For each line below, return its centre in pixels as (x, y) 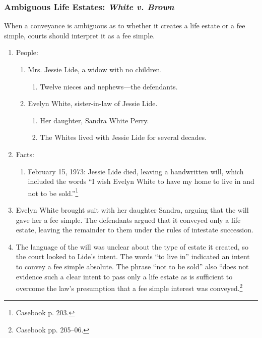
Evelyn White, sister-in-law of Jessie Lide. (93, 103)
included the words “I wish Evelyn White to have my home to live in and (141, 181)
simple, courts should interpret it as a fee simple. (80, 35)
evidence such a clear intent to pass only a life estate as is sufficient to (124, 276)
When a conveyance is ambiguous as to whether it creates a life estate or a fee (125, 26)
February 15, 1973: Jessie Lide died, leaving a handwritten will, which (136, 171)
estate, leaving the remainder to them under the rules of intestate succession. (135, 230)
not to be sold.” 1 (53, 192)
